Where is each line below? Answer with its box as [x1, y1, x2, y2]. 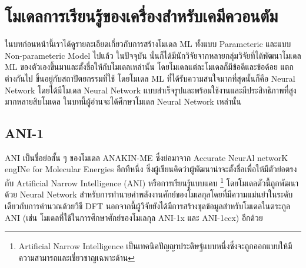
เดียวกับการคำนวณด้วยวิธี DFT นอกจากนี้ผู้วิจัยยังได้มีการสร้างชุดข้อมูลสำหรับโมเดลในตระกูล [5, 199, 291, 212]
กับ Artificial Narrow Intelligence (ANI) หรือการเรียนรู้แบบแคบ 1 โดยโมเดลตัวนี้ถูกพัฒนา [5, 175, 299, 189]
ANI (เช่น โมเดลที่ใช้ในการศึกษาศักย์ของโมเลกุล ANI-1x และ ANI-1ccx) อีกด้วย [5, 211, 263, 223]
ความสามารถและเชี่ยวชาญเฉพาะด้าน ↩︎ [18, 251, 135, 263]
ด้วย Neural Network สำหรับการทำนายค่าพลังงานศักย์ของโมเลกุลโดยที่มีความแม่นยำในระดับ [5, 188, 293, 200]
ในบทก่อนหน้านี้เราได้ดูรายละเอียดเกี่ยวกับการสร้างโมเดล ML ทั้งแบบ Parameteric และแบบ [5, 38, 291, 50]
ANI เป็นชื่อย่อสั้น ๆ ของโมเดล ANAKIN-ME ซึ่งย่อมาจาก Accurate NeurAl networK [5, 151, 288, 163]
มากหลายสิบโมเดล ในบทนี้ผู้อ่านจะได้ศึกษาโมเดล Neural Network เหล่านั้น [5, 95, 241, 108]
